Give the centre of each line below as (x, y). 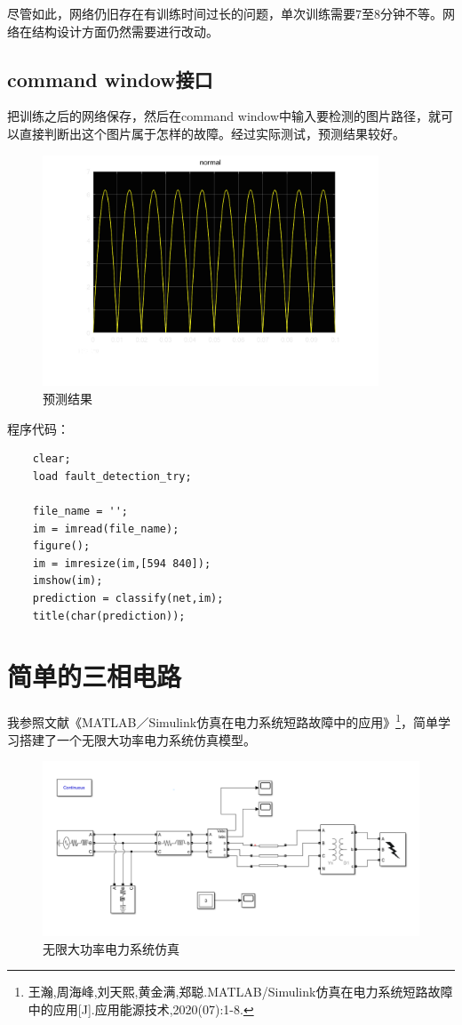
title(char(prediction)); (109, 616)
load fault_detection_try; (112, 476)
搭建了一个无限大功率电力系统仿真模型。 (137, 739)
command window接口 (110, 79)
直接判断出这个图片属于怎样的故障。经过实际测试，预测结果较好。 (212, 133)
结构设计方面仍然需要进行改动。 (125, 31)
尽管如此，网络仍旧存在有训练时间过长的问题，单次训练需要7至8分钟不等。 (225, 13)
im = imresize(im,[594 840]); (122, 563)
